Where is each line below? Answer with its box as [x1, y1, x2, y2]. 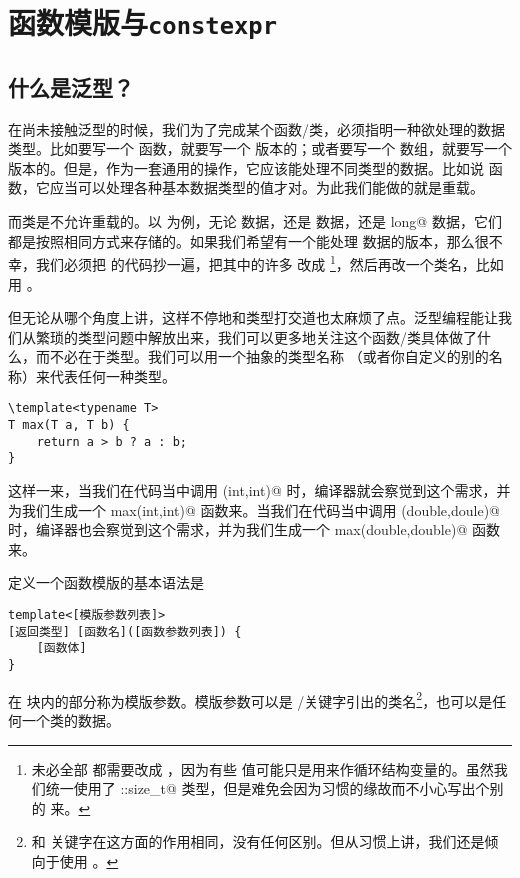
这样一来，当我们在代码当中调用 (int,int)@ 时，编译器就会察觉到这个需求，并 [8, 480, 511, 501]
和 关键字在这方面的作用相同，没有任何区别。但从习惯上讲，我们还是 [31, 831, 485, 852]
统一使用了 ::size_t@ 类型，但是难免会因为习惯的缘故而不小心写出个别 [45, 778, 504, 799]
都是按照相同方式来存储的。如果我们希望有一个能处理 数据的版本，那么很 [8, 230, 489, 251]
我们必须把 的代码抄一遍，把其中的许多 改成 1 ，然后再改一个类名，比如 [35, 251, 504, 274]
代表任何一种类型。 [49, 365, 176, 386]
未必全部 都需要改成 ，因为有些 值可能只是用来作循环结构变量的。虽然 [31, 758, 494, 779]
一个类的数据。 [21, 709, 120, 730]
